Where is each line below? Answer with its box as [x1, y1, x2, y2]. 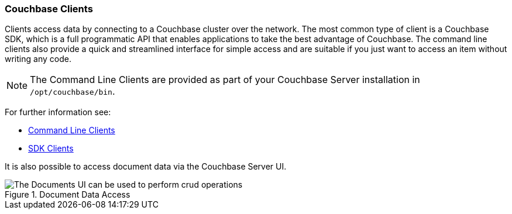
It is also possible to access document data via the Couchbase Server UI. [5, 161, 287, 172]
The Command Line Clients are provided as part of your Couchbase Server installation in [30, 74, 420, 86]
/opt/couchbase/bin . [30, 85, 115, 98]
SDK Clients [28, 143, 74, 154]
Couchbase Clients [5, 3, 93, 15]
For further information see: [5, 107, 111, 118]
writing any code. [5, 54, 71, 64]
